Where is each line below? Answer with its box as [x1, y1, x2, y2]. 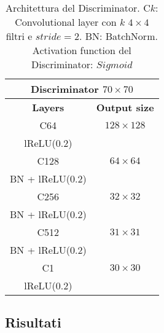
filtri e [6, 29, 33, 43]
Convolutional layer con [15, 15, 117, 29]
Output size [96, 100, 154, 114]
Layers [32, 100, 64, 114]
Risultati [5, 313, 61, 332]
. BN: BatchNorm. [79, 29, 158, 43]
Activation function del [32, 43, 131, 57]
